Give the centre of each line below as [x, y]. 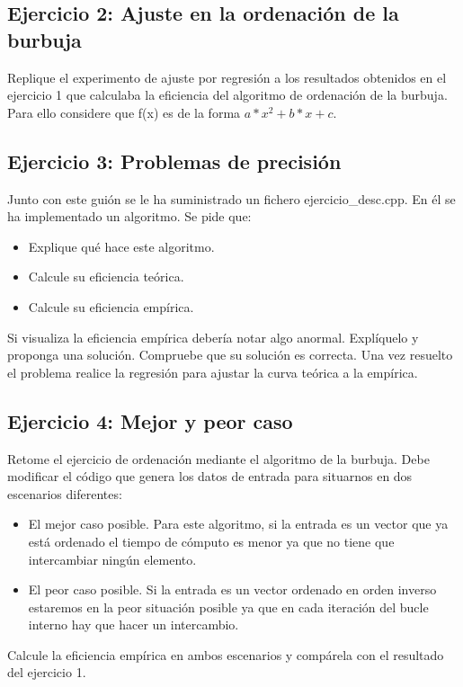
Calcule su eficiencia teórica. [106, 277]
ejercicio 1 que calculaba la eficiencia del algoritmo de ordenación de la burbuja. [227, 95]
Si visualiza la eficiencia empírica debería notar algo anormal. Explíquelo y [213, 337]
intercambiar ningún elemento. [112, 559]
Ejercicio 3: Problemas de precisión [174, 161]
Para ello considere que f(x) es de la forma [124, 112]
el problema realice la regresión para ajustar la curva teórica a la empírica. [213, 372]
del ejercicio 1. [47, 672]
